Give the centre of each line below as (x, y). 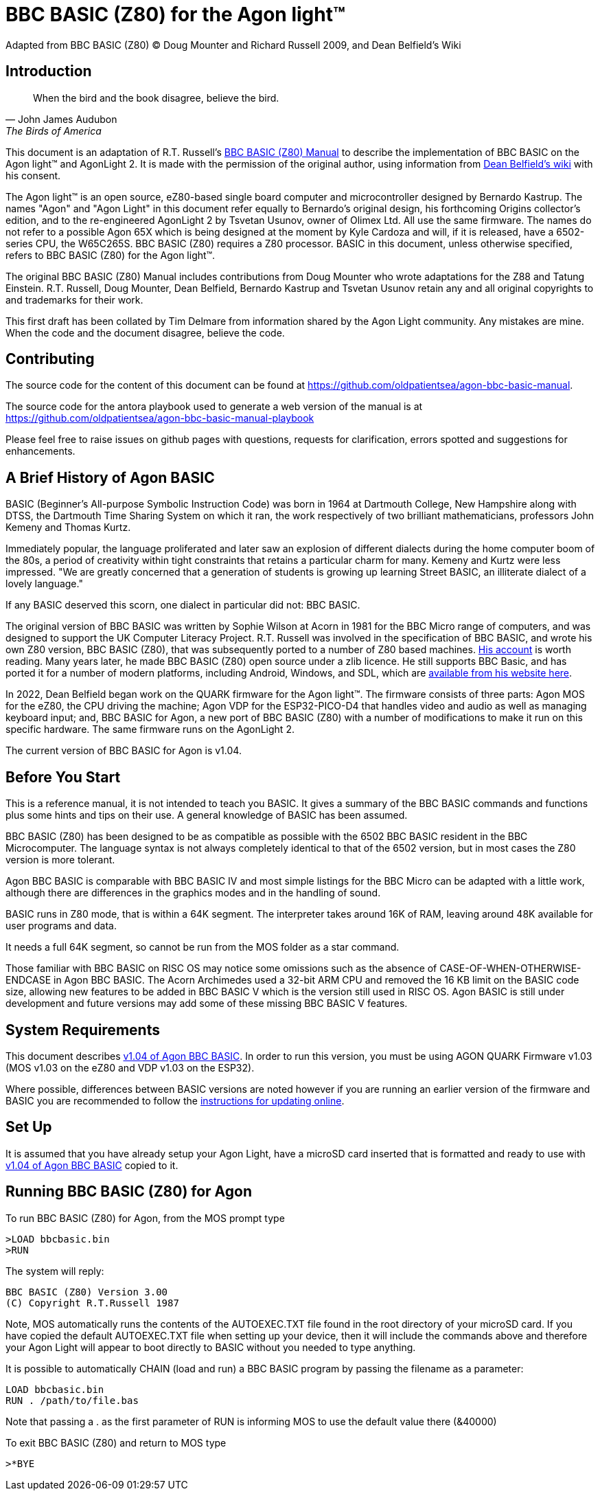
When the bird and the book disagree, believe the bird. (156, 98)
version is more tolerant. (60, 860)
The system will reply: (55, 1271)
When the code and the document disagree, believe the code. (145, 332)
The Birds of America (54, 131)
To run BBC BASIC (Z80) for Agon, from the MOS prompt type (145, 1218)
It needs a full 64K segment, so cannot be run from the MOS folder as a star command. (203, 947)
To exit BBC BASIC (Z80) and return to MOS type (116, 1442)
